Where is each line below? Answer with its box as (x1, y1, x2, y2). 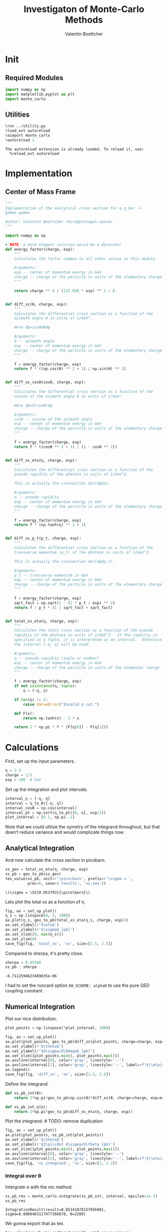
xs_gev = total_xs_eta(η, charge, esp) (5, 867, 88, 872)
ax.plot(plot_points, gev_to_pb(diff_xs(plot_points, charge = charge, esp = (5, 1039, 164, 1044)
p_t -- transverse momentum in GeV (14, 573, 88, 578)
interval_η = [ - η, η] (5, 796, 50, 801)
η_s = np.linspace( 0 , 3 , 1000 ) (5, 913, 70, 918)
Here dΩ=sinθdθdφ (14, 325, 50, 330)
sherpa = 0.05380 (5, 960, 41, 965)
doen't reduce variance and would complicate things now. (5, 829, 125, 835)
